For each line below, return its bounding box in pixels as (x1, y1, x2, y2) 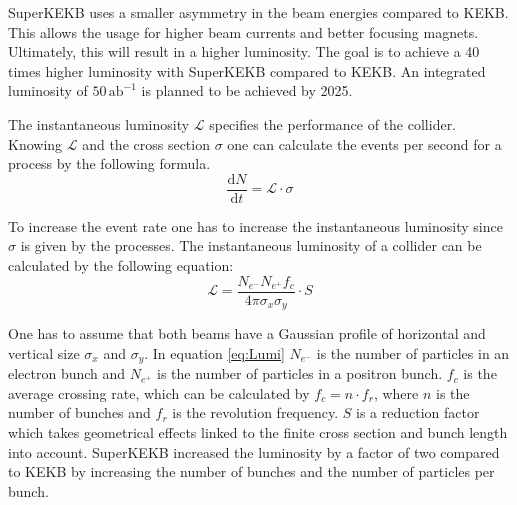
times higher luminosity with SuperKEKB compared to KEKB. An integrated (8, 60, 486, 81)
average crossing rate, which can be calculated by (8, 382, 310, 403)
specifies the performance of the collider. (209, 113, 457, 134)
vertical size (8, 342, 80, 363)
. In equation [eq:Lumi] (144, 342, 285, 363)
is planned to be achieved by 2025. (141, 80, 353, 101)
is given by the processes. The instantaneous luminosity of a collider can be (20, 235, 482, 256)
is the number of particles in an (316, 342, 510, 363)
